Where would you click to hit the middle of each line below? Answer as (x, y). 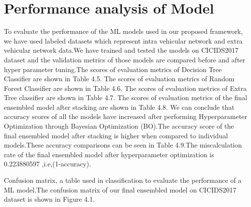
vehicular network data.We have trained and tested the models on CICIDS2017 (121, 50)
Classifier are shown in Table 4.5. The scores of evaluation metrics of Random (119, 79)
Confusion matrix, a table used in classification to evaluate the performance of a (123, 180)
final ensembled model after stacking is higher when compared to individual (116, 135)
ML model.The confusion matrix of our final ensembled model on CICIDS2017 (120, 189)
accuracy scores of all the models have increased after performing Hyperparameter (126, 116)
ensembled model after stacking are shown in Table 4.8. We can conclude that (119, 107)
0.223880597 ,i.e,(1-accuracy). (48, 164)
